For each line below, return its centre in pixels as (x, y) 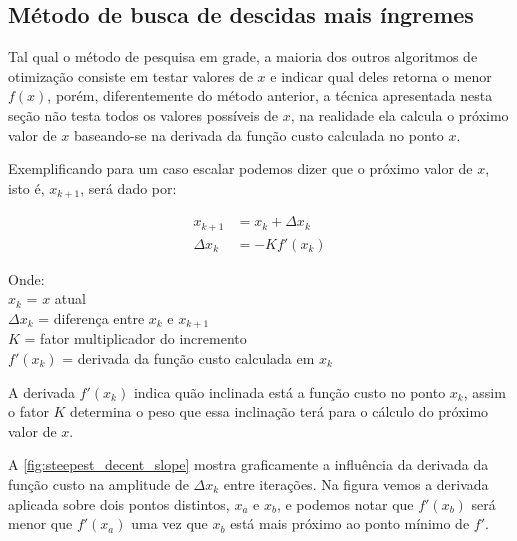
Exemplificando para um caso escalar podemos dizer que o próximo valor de (240, 168)
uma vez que (169, 523)
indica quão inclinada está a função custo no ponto (289, 391)
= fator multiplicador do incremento (135, 338)
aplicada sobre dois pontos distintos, (119, 503)
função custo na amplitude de (98, 483)
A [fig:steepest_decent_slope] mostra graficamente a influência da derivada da (248, 464)
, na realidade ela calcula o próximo (399, 114)
